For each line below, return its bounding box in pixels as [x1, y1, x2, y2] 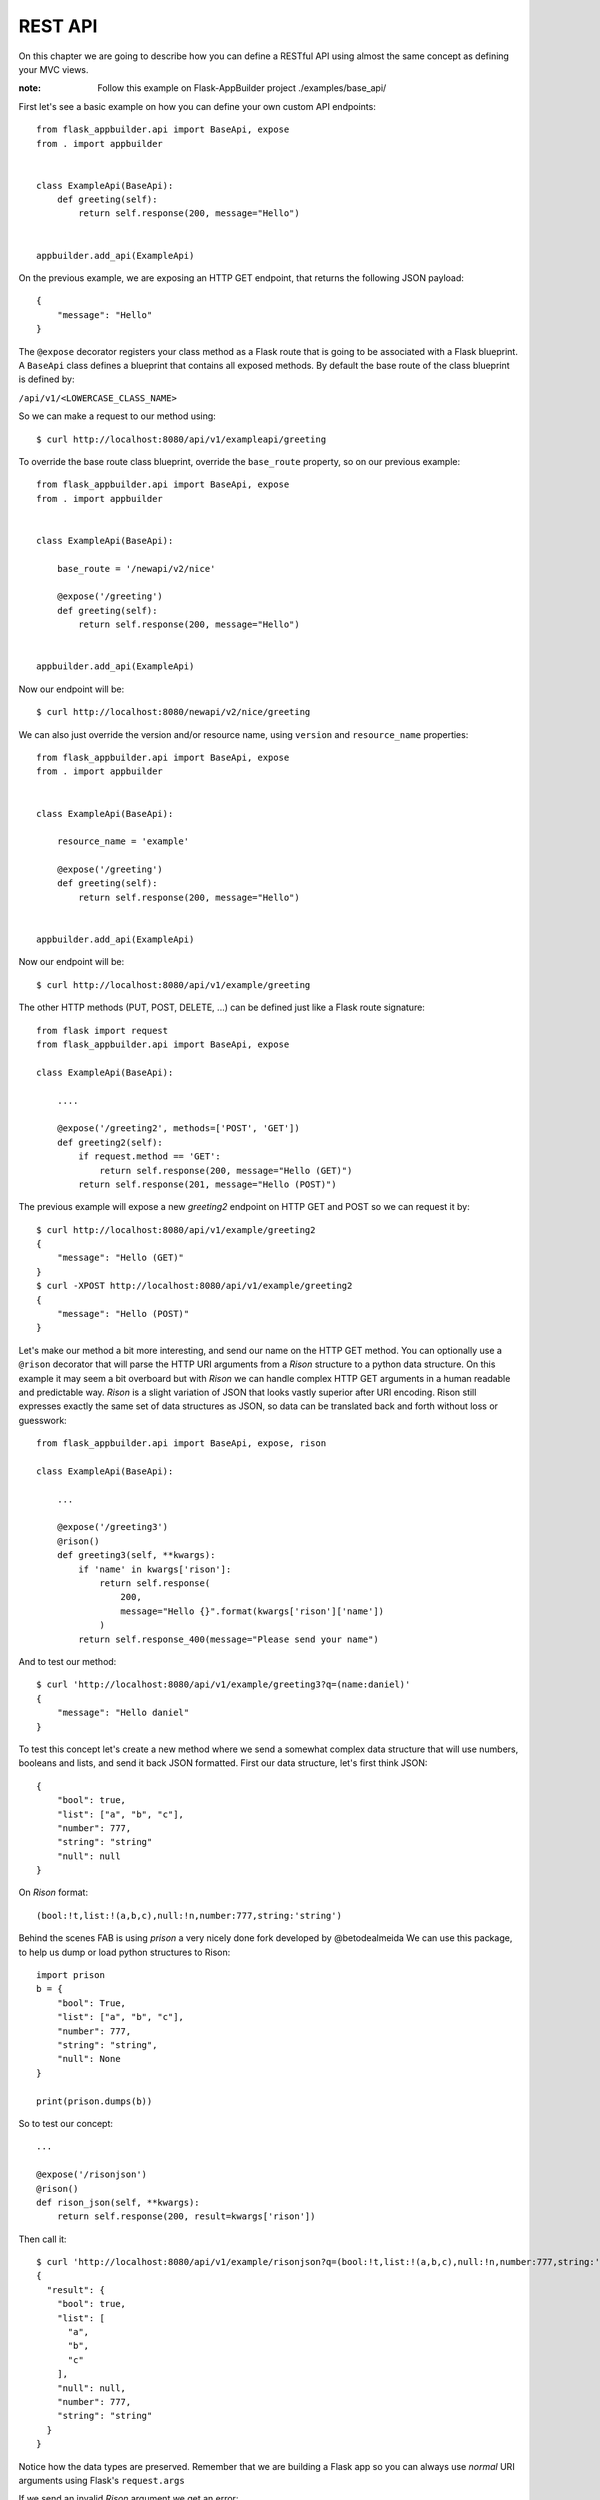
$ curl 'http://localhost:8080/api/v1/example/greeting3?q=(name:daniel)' [36, 1679, 411, 1690]
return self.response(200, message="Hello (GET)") [99, 1165, 353, 1176]
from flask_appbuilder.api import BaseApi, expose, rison [36, 1438, 327, 1449]
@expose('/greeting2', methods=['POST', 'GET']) [56, 1123, 300, 1134]
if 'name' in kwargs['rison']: [78, 1563, 232, 1575]
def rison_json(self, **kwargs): [36, 2196, 200, 2208]
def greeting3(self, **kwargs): [56, 1550, 216, 1561]
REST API [18, 15, 98, 37]
